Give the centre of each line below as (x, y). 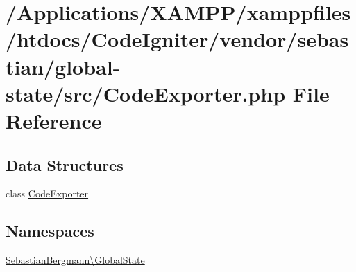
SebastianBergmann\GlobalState (75, 260)
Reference (54, 120)
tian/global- (63, 66)
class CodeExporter (47, 193)
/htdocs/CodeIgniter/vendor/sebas (177, 39)
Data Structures (65, 164)
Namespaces (50, 231)
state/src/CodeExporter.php (146, 93)
